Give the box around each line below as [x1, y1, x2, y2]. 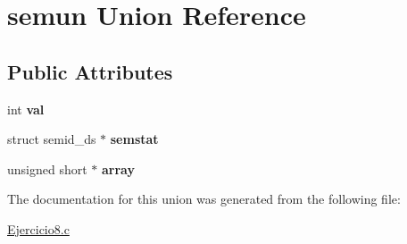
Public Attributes [7, 57, 173, 85]
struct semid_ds [7, 130, 96, 148]
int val [7, 99, 45, 118]
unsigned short [7, 159, 87, 178]
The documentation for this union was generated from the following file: [7, 189, 401, 208]
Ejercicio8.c [7, 219, 70, 238]
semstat [110, 130, 159, 148]
